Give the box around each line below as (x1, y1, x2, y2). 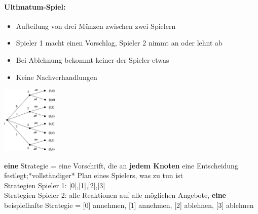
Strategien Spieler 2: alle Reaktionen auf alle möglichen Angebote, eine (4, 190, 226, 200)
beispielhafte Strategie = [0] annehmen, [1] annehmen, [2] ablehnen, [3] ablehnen (4, 199, 254, 210)
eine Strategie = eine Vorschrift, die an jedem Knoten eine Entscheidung (4, 160, 238, 170)
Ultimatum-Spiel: (4, 1, 66, 12)
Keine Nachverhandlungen (16, 71, 97, 82)
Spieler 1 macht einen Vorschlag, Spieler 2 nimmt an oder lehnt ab (16, 37, 223, 48)
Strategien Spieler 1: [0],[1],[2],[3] (4, 180, 105, 190)
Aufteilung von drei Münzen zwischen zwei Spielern (16, 20, 176, 31)
